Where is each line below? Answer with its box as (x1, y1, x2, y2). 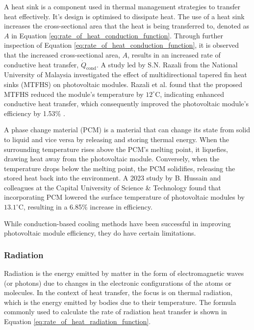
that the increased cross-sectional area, (4, 49, 120, 60)
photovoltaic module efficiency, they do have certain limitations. (4, 228, 196, 238)
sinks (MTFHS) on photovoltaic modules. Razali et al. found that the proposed (4, 79, 243, 89)
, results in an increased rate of (127, 49, 221, 60)
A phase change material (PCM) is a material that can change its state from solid (4, 124, 250, 135)
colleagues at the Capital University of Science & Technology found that (4, 182, 221, 192)
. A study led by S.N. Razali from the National (96, 59, 238, 69)
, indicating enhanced (160, 89, 224, 99)
